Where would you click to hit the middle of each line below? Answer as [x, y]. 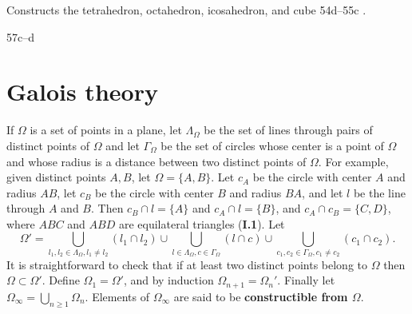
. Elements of [117, 296]
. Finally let [306, 280]
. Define [61, 280]
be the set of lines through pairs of [288, 130]
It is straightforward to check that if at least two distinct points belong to [187, 264]
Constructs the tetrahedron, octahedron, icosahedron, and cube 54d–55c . [186, 10]
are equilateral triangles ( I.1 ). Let [202, 223]
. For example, [353, 161]
